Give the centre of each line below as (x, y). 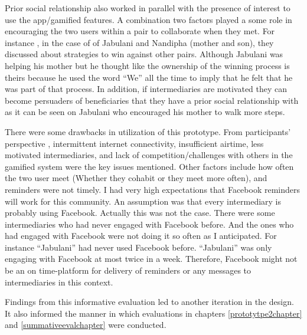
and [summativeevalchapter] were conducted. (86, 325)
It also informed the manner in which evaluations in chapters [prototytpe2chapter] (153, 313)
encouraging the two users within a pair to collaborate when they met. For (140, 31)
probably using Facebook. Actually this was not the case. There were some (140, 213)
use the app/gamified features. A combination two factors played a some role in (148, 19)
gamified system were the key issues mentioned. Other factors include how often (149, 166)
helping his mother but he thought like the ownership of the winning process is (147, 65)
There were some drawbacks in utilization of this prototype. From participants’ (148, 131)
